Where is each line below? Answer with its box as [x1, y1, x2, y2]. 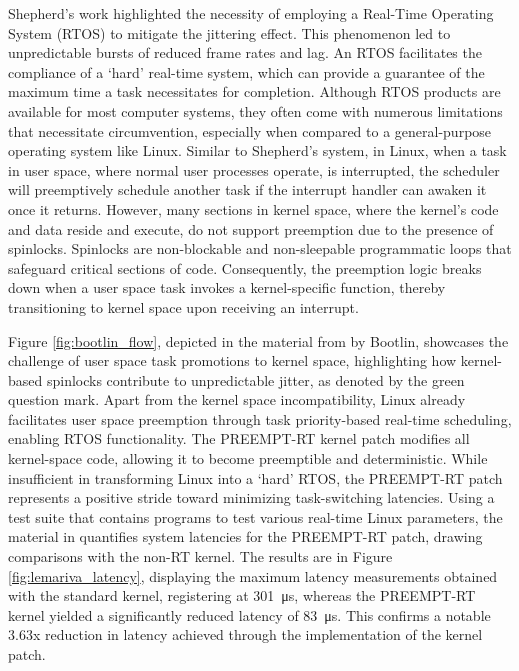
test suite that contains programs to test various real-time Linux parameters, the [8, 506, 503, 527]
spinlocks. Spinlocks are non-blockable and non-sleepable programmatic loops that [8, 238, 512, 259]
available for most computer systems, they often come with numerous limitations [8, 100, 503, 121]
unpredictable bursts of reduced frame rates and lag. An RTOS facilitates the [8, 42, 482, 63]
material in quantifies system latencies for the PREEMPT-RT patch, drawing [8, 526, 483, 547]
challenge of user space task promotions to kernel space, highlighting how [8, 350, 457, 371]
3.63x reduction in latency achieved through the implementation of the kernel [8, 624, 483, 645]
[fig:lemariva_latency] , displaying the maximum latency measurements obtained [8, 565, 498, 586]
